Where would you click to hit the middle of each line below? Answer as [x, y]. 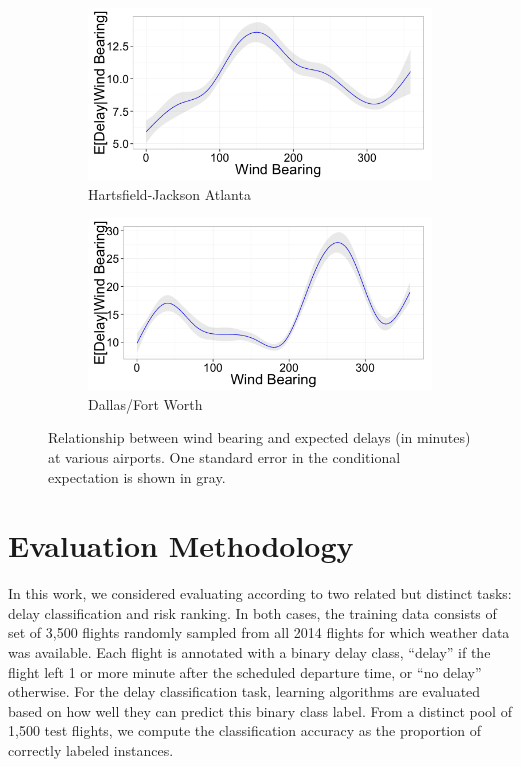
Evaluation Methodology [181, 545]
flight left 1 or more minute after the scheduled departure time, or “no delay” [245, 671]
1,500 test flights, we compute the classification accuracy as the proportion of [244, 730]
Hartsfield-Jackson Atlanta [169, 193]
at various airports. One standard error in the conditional [224, 456]
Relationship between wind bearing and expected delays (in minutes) [259, 437]
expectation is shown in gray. [137, 476]
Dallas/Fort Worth [145, 403]
